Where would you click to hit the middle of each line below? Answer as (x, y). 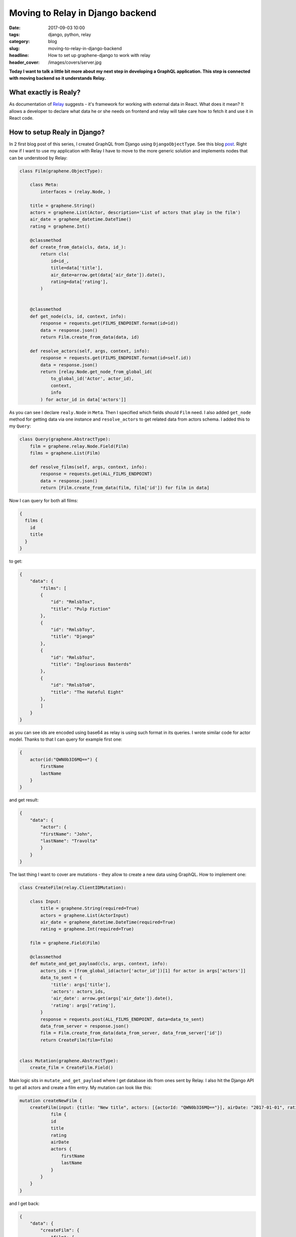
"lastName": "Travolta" (69, 841)
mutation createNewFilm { (51, 1100)
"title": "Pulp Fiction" (81, 609)
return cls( (55, 254)
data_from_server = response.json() (85, 1026)
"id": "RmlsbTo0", (73, 685)
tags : (15, 34)
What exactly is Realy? (45, 92)
